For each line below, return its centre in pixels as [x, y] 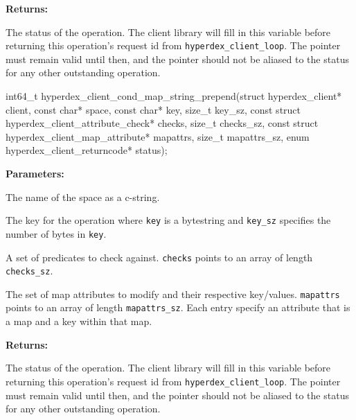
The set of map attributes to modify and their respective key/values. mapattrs [173, 294]
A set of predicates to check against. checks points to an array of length [159, 257]
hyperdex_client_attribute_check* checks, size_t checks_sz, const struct [162, 123]
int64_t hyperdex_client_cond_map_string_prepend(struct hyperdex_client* [174, 96]
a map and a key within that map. [79, 321]
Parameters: [35, 173]
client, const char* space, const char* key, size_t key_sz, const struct [153, 109]
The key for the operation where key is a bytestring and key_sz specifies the [168, 220]
